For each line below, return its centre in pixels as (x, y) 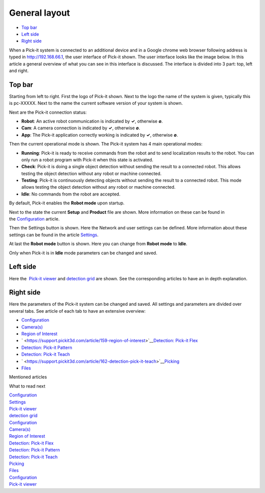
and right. (19, 71)
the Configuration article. (34, 219)
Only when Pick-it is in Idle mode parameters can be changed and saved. (83, 253)
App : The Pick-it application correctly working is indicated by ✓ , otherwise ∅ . (100, 135)
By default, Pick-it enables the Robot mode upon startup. (67, 203)
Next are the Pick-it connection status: (48, 112)
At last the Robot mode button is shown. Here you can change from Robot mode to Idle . (98, 244)
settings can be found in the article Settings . (54, 235)
